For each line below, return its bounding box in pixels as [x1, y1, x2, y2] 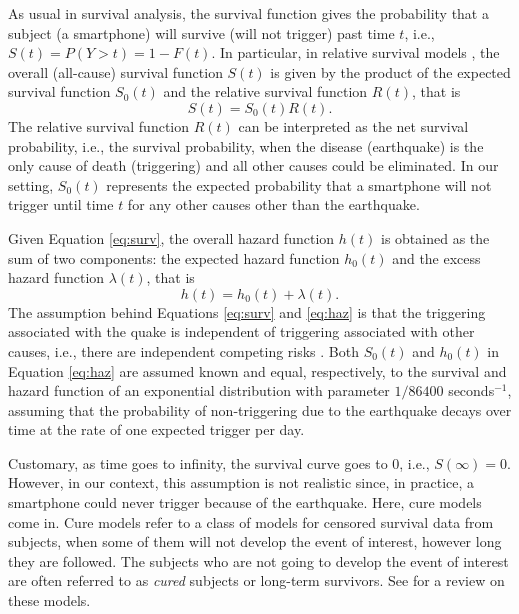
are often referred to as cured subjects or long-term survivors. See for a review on [8, 570, 505, 591]
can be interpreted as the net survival [238, 115, 469, 136]
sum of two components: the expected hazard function [8, 247, 340, 268]
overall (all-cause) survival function [8, 61, 223, 82]
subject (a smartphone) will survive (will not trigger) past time [8, 22, 395, 43]
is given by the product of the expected [270, 61, 511, 82]
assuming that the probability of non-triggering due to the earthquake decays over [8, 399, 512, 420]
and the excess [392, 247, 481, 268]
